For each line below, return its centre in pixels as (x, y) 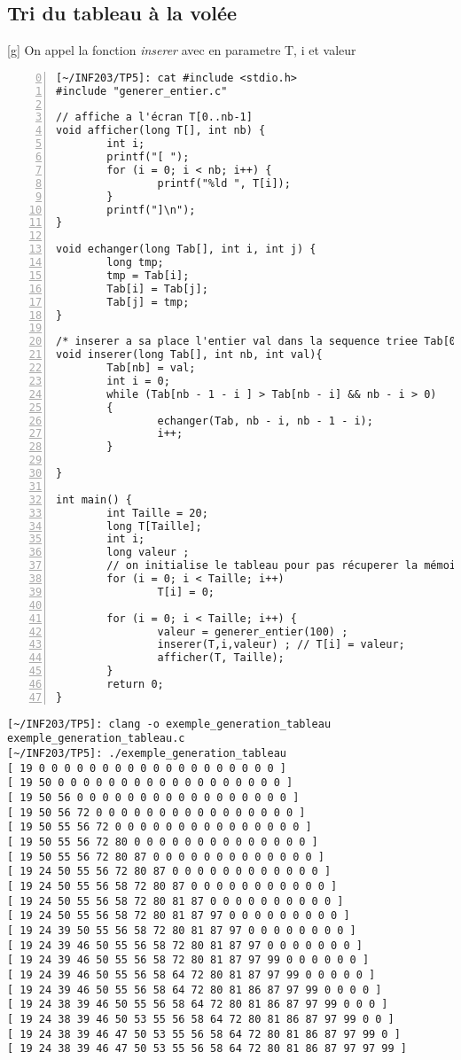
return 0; (135, 685)
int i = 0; (138, 381)
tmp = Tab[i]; (148, 275)
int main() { (94, 499)
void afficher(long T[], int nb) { (161, 131)
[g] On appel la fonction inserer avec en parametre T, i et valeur (182, 50)
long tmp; (135, 263)
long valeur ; (148, 553)
